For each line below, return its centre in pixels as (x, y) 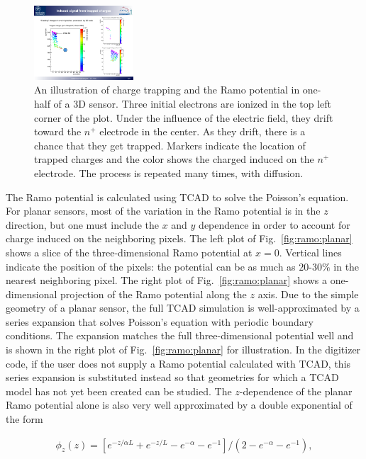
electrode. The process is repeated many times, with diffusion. (169, 172)
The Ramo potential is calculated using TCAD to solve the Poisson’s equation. (177, 197)
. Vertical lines (310, 252)
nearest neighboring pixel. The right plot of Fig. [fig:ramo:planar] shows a (166, 280)
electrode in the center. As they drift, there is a (203, 131)
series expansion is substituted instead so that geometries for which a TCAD (172, 377)
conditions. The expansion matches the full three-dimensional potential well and (180, 335)
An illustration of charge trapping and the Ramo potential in (167, 90)
